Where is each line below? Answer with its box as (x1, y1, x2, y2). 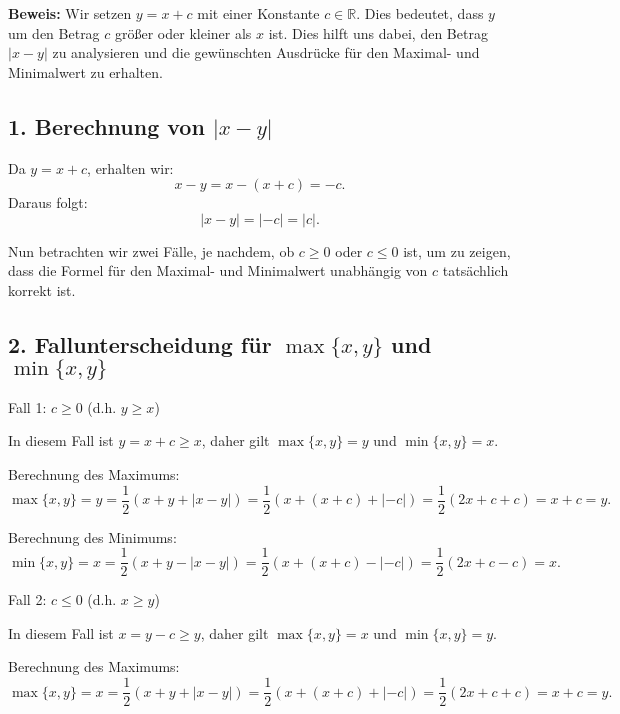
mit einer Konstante (197, 3, 320, 23)
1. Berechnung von (8, 110, 205, 141)
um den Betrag (8, 22, 100, 43)
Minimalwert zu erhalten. (8, 61, 163, 82)
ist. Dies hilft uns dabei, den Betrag (268, 22, 488, 43)
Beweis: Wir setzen (8, 3, 132, 23)
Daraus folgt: (8, 192, 88, 213)
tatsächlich (442, 260, 509, 281)
